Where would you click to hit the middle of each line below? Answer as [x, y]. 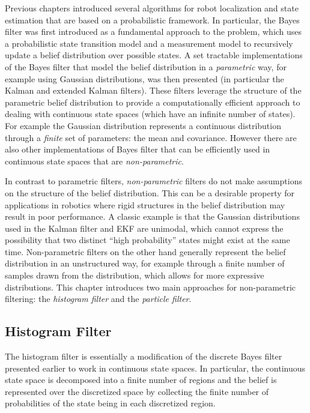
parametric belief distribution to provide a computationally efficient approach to [153, 102]
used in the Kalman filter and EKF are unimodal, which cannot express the [144, 228]
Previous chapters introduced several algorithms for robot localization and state [152, 8]
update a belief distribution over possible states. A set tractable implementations [154, 55]
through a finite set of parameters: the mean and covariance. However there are [151, 137]
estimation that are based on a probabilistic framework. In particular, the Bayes [152, 20]
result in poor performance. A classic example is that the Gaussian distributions [152, 216]
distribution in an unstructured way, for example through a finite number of [145, 263]
